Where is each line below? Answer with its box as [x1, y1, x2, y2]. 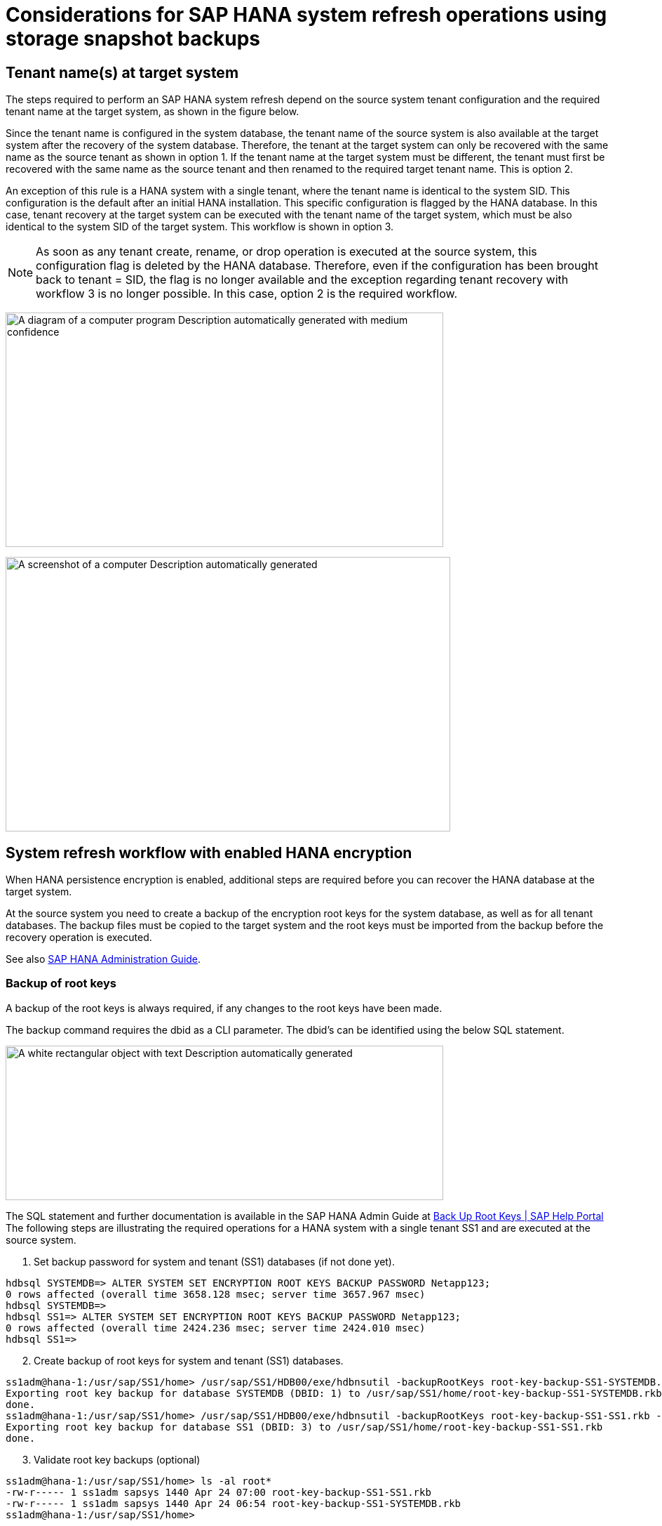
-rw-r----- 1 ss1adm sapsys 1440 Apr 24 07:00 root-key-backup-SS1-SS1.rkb [6, 1486, 431, 1498]
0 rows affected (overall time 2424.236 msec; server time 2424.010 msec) [6, 1322, 426, 1334]
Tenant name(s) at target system [6, 63, 239, 81]
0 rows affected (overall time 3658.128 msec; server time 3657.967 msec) [6, 1288, 426, 1300]
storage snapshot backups [6, 27, 260, 51]
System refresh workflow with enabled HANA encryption [6, 843, 412, 862]
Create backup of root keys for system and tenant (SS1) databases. [34, 1354, 344, 1367]
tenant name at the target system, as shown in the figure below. [6, 105, 299, 118]
